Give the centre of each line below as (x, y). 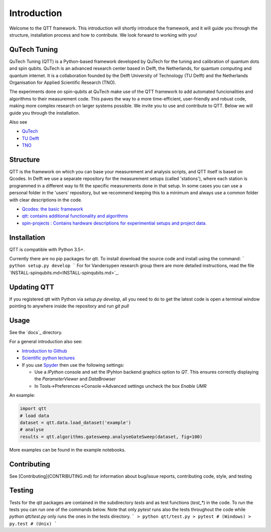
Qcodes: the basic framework (52, 209)
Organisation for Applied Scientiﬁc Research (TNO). (63, 82)
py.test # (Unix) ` (33, 523)
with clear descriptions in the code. (46, 200)
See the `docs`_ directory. (36, 333)
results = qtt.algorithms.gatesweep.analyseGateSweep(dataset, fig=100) (111, 437)
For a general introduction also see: (46, 342)
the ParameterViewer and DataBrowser (75, 379)
